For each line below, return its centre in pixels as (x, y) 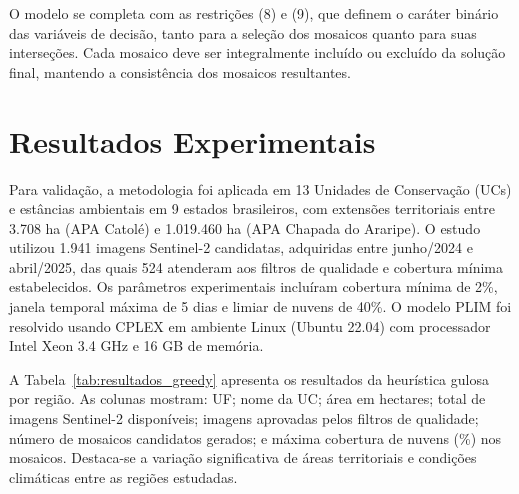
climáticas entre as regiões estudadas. (123, 476)
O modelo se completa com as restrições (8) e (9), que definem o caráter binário (254, 13)
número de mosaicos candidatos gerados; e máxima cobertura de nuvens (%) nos (255, 437)
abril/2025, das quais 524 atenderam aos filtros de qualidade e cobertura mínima (256, 266)
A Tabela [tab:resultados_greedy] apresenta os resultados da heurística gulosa (249, 378)
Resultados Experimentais (192, 140)
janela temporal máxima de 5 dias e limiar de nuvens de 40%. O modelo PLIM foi (260, 306)
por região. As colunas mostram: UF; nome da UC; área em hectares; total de (247, 398)
